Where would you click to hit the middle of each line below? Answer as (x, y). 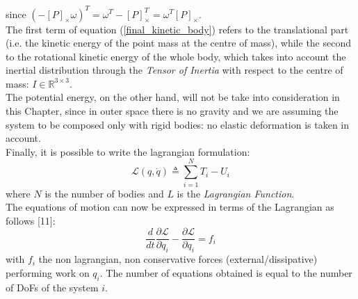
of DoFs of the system (52, 287)
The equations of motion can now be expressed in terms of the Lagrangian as (170, 207)
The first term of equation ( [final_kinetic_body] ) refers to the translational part (177, 29)
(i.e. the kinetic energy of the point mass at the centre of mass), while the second (179, 43)
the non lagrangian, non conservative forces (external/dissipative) (178, 259)
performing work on (48, 272)
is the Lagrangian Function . (236, 193)
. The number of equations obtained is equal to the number (226, 272)
